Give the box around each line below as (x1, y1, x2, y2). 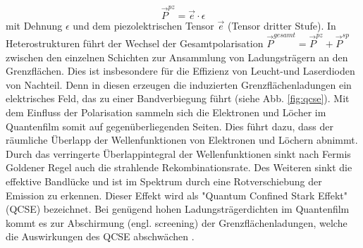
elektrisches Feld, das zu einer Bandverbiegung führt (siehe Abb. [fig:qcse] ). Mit (6, 91, 350, 106)
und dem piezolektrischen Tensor (73, 18, 214, 32)
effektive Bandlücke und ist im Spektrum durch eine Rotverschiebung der (6, 173, 322, 188)
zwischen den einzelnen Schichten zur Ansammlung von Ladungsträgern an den (6, 49, 348, 64)
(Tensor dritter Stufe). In (227, 18, 336, 32)
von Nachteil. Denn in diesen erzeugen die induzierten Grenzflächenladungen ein (6, 77, 352, 92)
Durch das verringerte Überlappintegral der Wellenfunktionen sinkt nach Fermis (6, 146, 351, 161)
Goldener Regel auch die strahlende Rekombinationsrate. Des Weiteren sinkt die (6, 160, 352, 175)
